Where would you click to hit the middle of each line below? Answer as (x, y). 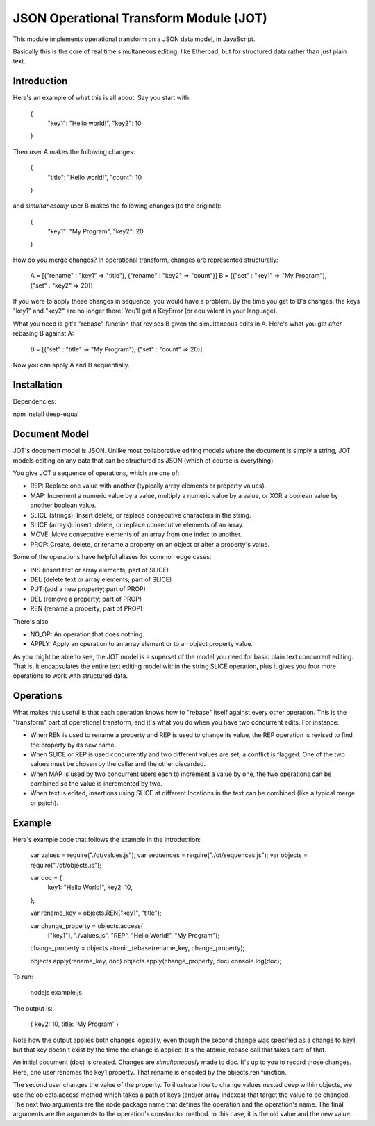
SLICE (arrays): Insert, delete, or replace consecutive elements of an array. (137, 524)
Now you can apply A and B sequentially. (71, 365)
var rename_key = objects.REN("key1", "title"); (96, 913)
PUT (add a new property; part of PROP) (88, 589)
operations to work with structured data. (70, 676)
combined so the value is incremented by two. (96, 784)
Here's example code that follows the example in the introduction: (107, 839)
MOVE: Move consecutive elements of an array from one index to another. (136, 534)
